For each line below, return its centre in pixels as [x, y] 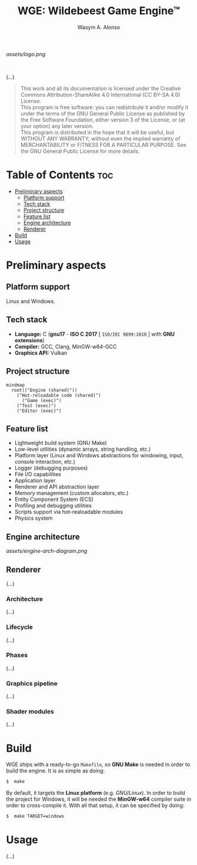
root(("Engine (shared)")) [44, 390]
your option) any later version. [57, 126]
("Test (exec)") [37, 405]
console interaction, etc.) [45, 462]
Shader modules [30, 712]
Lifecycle [20, 627]
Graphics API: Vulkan [41, 353]
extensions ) [30, 340]
